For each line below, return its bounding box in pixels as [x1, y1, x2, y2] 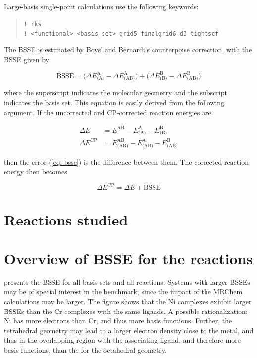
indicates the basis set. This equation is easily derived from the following [4, 97, 225, 107]
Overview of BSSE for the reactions [4, 248, 253, 268]
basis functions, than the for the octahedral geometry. [4, 344, 167, 355]
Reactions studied [4, 209, 128, 229]
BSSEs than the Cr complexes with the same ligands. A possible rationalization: [4, 306, 248, 316]
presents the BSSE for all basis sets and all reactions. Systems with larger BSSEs [4, 276, 250, 287]
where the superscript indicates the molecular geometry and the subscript [4, 88, 227, 98]
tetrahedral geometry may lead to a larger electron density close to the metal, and [4, 325, 254, 335]
